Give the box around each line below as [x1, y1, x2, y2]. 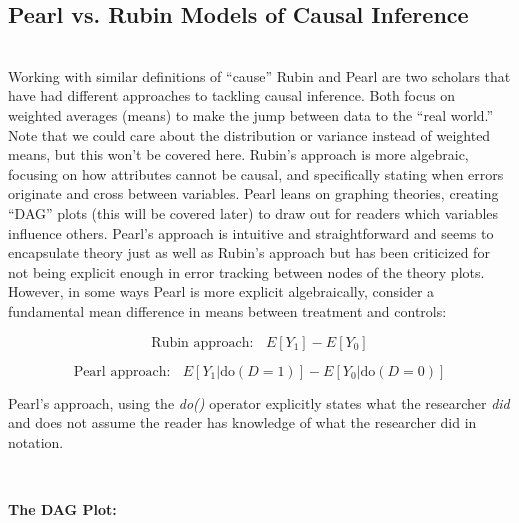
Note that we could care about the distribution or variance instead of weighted [8, 124, 491, 145]
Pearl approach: [73, 364, 171, 379]
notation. [8, 431, 64, 452]
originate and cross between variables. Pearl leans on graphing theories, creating [8, 183, 499, 204]
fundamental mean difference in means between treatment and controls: [8, 300, 447, 321]
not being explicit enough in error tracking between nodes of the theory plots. [8, 261, 485, 282]
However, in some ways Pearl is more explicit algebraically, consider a [8, 281, 435, 302]
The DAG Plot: [8, 498, 117, 519]
